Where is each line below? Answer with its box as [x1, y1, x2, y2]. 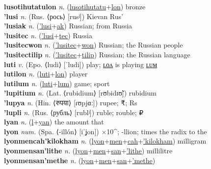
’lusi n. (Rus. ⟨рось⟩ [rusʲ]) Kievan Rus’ [4, 11, 123, 21]
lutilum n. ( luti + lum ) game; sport [4, 78, 110, 88]
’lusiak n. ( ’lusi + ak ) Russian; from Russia [4, 21, 132, 31]
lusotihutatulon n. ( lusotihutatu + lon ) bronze [4, 1, 146, 11]
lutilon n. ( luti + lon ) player [4, 69, 88, 79]
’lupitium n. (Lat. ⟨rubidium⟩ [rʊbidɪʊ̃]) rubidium [4, 88, 157, 98]
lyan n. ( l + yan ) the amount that [4, 117, 104, 127]
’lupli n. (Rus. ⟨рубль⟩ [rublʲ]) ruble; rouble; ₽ [4, 107, 144, 117]
